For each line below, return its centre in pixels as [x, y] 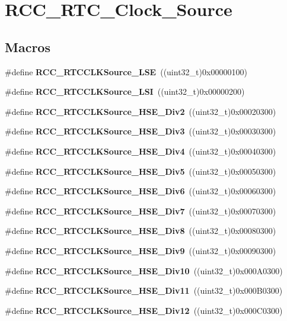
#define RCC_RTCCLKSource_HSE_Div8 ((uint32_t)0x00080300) [141, 231]
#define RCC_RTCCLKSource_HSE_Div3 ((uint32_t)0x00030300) [141, 131]
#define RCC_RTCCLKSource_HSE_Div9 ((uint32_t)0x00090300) [141, 250]
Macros [28, 46]
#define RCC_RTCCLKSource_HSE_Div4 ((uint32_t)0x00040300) [141, 151]
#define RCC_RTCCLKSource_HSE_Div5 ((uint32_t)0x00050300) [141, 171]
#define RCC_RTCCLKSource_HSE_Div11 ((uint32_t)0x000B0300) [144, 290]
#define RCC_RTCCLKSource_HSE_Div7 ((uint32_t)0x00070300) [141, 211]
